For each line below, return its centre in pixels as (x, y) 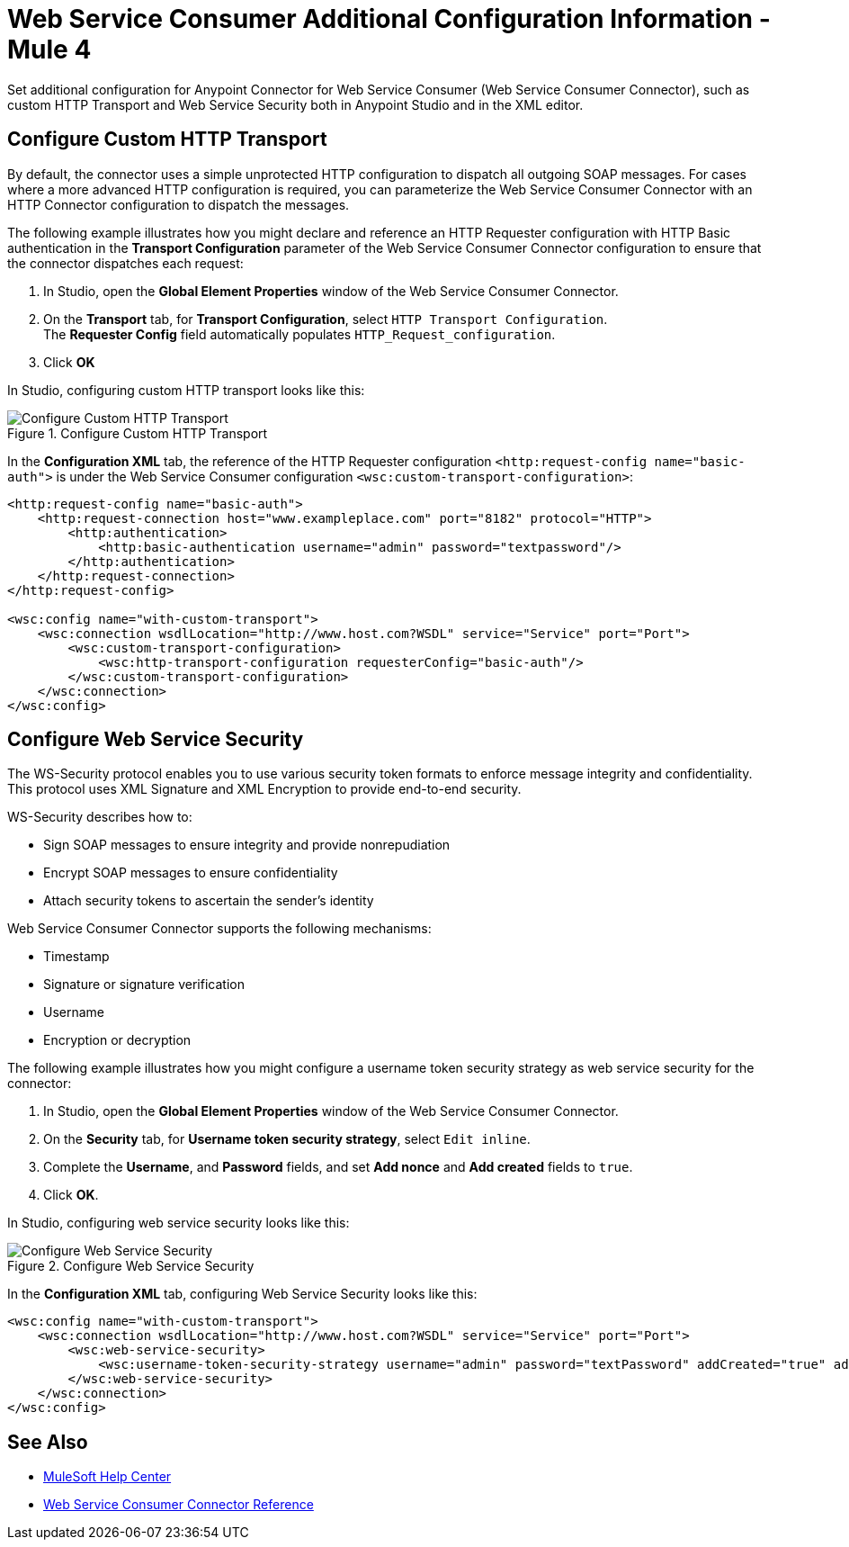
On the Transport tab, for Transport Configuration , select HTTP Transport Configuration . (326, 319)
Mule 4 (49, 49)
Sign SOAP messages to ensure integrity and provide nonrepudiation (247, 845)
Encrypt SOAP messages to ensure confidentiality (191, 873)
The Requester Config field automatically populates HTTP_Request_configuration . (299, 334)
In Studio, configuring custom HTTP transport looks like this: (186, 390)
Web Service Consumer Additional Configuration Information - (389, 19)
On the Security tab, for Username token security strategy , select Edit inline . (287, 1139)
